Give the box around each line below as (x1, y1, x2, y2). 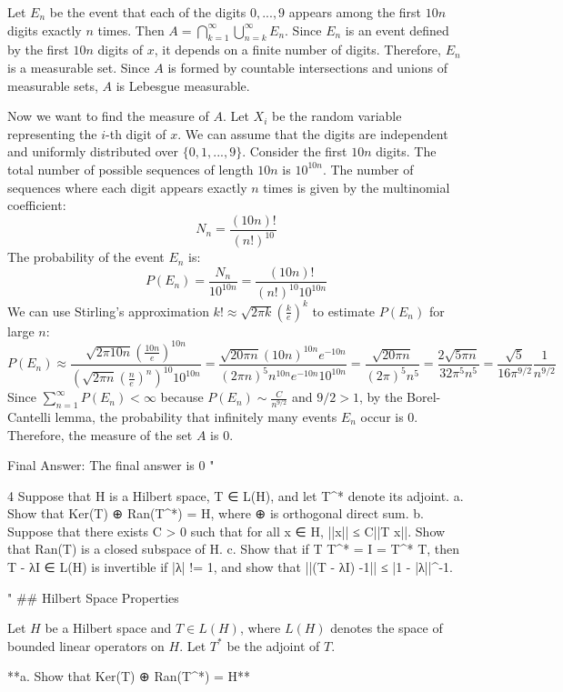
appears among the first (288, 3, 422, 21)
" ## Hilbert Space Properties (7, 587, 179, 607)
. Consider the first (242, 142, 347, 161)
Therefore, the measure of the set (7, 425, 193, 444)
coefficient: (7, 196, 66, 215)
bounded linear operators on (7, 636, 165, 655)
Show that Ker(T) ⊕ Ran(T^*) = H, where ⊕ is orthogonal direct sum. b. (7, 504, 424, 523)
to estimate (312, 301, 376, 320)
